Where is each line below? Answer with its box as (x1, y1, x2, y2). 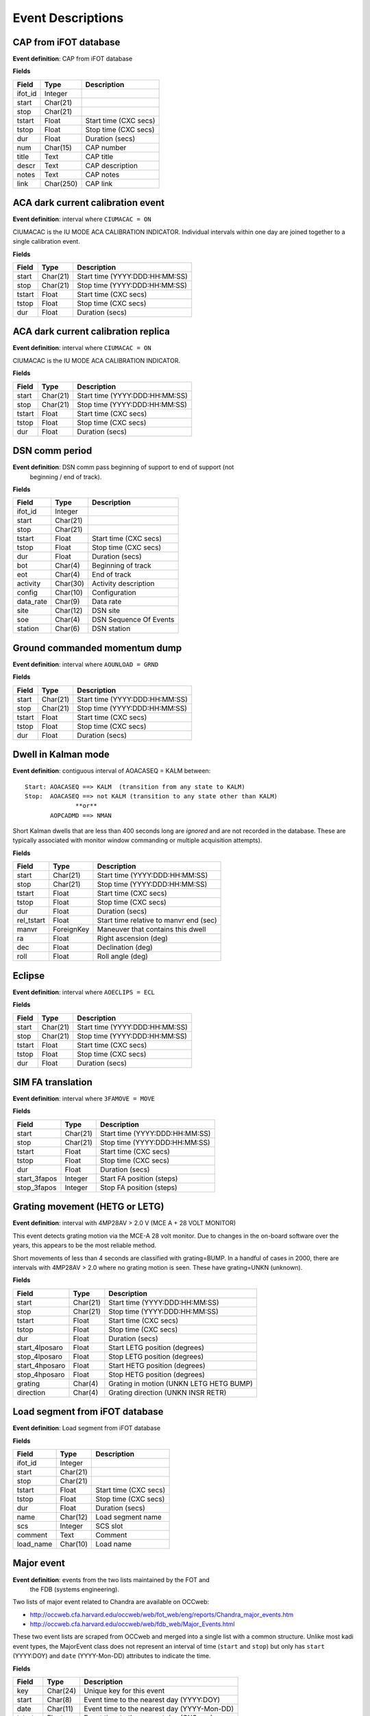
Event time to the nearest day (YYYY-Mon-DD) (84, 1704, 234, 1714)
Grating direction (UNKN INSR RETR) (108, 1387, 227, 1397)
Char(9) (55, 597, 80, 607)
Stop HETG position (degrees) (108, 1369, 206, 1379)
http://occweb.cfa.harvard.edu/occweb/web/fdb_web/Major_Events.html (29, 1620, 236, 1628)
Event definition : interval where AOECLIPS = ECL (12, 988, 156, 996)
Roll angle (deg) (97, 951, 149, 961)
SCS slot (95, 1521, 123, 1531)
